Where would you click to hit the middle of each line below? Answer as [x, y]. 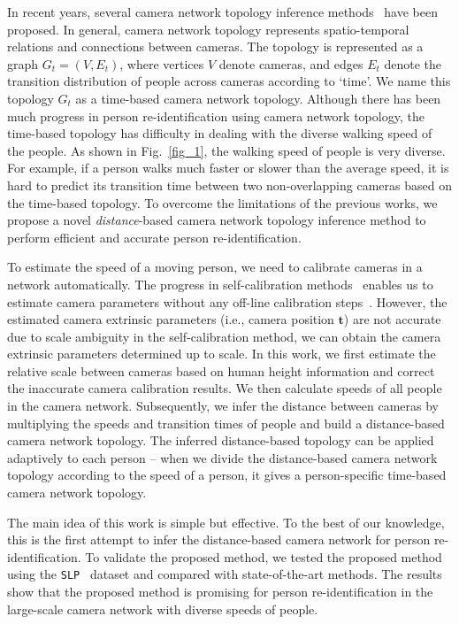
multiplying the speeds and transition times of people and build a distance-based [226, 423]
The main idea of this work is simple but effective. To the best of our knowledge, [226, 522]
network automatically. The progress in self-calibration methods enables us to [220, 284]
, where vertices [162, 63]
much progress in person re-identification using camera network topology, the [216, 116]
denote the [413, 63]
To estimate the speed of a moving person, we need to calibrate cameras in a [215, 267]
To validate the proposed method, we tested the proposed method [264, 556]
